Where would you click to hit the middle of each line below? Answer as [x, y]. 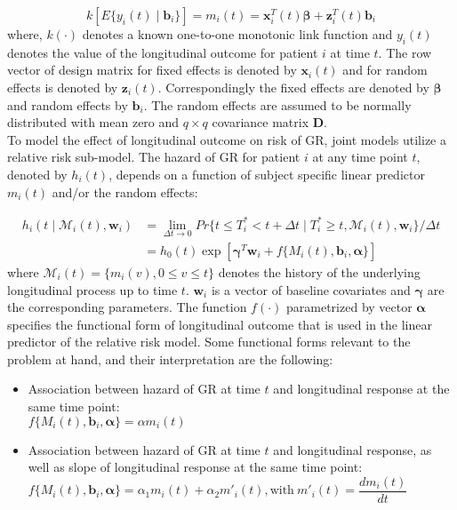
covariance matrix [261, 122]
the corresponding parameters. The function [127, 307]
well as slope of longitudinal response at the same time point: [195, 467]
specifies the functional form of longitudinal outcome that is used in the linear [220, 324]
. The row [405, 52]
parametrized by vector [349, 307]
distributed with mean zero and [93, 122]
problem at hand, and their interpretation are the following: [170, 359]
